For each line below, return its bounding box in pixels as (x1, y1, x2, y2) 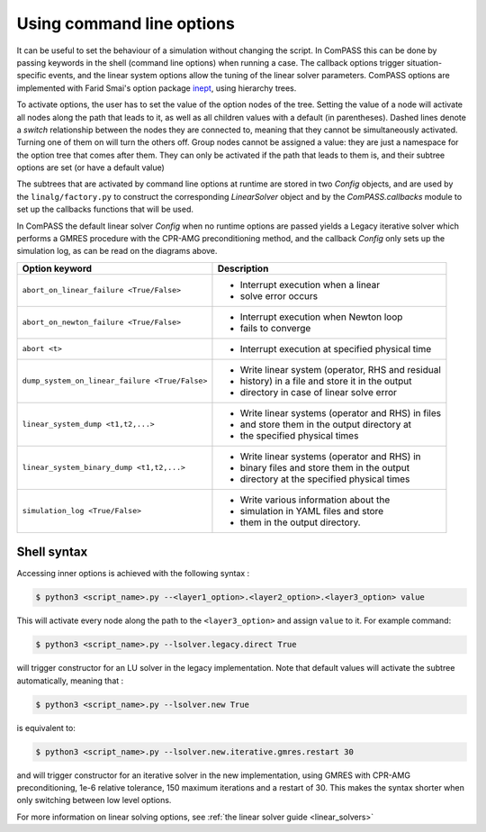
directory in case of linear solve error (239, 385, 398, 398)
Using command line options (16, 14, 236, 33)
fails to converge (239, 321, 311, 334)
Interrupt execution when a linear (239, 278, 381, 291)
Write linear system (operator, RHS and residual (239, 363, 441, 375)
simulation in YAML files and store (239, 504, 384, 517)
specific (16, 70, 47, 81)
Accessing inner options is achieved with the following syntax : (16, 568, 250, 579)
